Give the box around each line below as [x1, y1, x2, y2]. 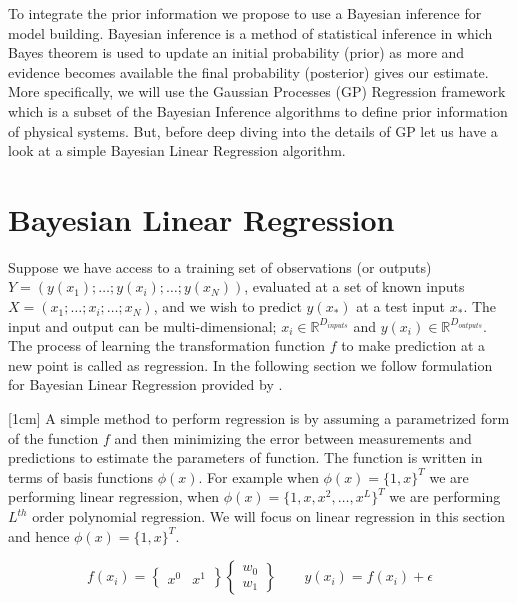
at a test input [356, 296, 446, 317]
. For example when [198, 466, 319, 487]
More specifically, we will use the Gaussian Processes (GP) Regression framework [8, 81, 506, 102]
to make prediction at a [341, 335, 486, 356]
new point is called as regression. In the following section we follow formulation [8, 354, 493, 375]
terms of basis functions [8, 466, 154, 487]
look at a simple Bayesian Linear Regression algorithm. [8, 140, 346, 161]
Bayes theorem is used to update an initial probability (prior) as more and [8, 42, 465, 63]
